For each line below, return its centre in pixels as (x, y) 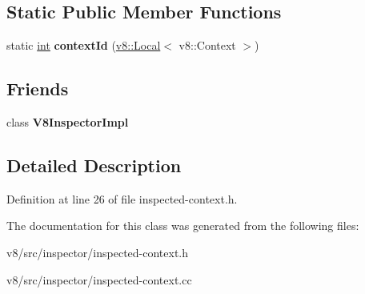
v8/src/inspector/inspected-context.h (98, 252)
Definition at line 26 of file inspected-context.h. (122, 198)
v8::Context (207, 45)
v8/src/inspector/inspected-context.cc (99, 279)
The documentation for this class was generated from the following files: (183, 226)
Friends (38, 89)
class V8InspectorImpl (68, 122)
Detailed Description (94, 165)
